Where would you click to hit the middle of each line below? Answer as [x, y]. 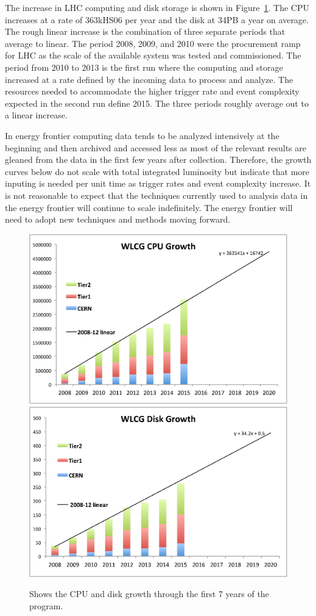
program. [46, 605]
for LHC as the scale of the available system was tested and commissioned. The [153, 55]
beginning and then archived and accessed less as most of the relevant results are [156, 147]
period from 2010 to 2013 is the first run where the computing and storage [144, 67]
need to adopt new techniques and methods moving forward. [118, 219]
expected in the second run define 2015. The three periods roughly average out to [157, 103]
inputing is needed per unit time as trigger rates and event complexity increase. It [158, 183]
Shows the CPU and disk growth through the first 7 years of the [149, 594]
